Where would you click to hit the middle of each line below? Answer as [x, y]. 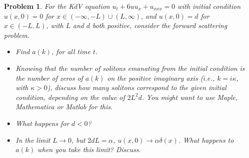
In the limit [33, 140]
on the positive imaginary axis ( [155, 78]
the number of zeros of [49, 78]
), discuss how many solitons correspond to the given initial [137, 87]
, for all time [71, 51]
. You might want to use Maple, [190, 97]
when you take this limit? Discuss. [89, 149]
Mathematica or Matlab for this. [64, 107]
